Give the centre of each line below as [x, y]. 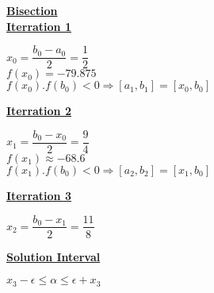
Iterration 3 [39, 195]
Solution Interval [53, 256]
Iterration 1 [39, 26]
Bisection [32, 10]
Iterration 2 [39, 111]
